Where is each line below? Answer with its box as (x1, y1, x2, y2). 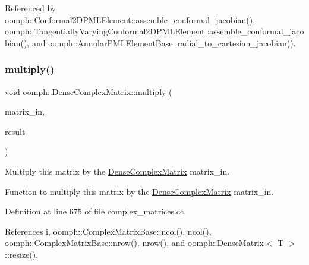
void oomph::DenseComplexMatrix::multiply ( (5, 85, 172, 97)
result (5, 125, 26, 137)
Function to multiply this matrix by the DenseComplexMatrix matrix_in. (5, 185, 274, 197)
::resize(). (5, 248, 39, 260)
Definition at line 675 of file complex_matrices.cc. (5, 205, 187, 217)
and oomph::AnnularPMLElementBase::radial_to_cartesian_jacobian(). (31, 36, 296, 49)
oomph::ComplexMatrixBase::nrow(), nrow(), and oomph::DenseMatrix (5, 236, 264, 249)
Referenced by (5, 2, 56, 14)
